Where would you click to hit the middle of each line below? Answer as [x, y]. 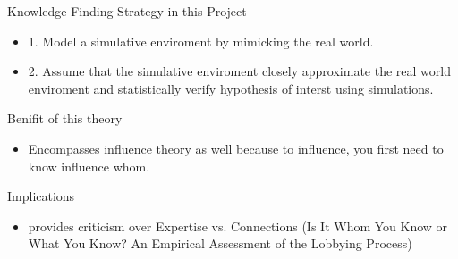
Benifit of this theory [65, 118]
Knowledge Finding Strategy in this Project [127, 11]
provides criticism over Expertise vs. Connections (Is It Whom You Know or [238, 226]
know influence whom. [89, 166]
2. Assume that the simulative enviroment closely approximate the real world [239, 71]
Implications [41, 196]
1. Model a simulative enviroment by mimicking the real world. [201, 41]
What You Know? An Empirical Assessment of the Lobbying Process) [220, 243]
